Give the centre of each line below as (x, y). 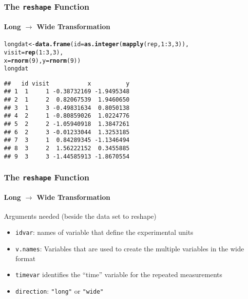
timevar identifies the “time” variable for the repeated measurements (119, 274)
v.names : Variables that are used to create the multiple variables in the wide (130, 248)
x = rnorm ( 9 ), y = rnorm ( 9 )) (42, 61)
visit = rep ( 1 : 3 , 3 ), (34, 52)
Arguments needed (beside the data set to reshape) (80, 216)
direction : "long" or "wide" (59, 290)
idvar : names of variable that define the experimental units (104, 232)
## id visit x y (67, 83)
